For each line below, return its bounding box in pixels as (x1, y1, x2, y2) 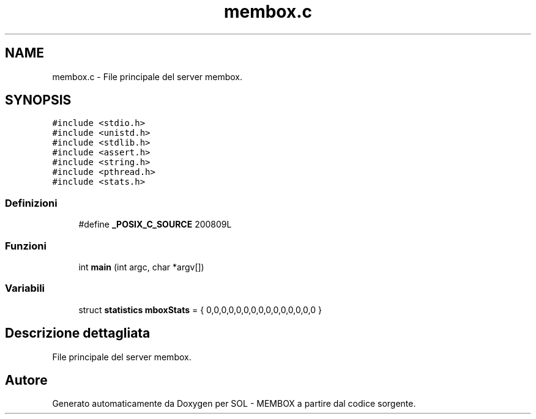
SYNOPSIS (5, 92, 72, 108)
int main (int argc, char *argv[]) (78, 261, 204, 272)
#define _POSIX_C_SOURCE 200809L (78, 219, 232, 230)
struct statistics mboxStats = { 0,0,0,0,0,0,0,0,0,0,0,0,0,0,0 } (78, 304, 322, 315)
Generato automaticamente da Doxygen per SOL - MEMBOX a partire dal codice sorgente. (52, 398, 416, 409)
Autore (5, 372, 48, 388)
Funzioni (5, 239, 47, 252)
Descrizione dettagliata (5, 325, 151, 341)
